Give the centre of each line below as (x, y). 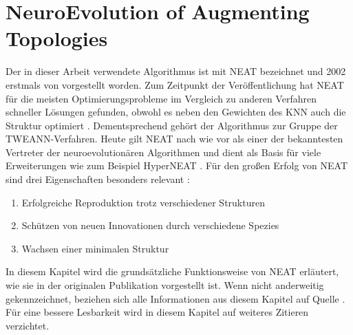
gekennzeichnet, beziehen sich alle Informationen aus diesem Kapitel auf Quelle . (175, 298)
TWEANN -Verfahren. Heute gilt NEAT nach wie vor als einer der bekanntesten (174, 139)
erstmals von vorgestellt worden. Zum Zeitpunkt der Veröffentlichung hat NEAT (175, 84)
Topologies (57, 38)
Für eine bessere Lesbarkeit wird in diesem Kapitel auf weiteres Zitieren (157, 312)
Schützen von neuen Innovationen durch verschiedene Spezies (150, 225)
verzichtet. (28, 325)
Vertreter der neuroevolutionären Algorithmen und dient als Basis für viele (163, 152)
